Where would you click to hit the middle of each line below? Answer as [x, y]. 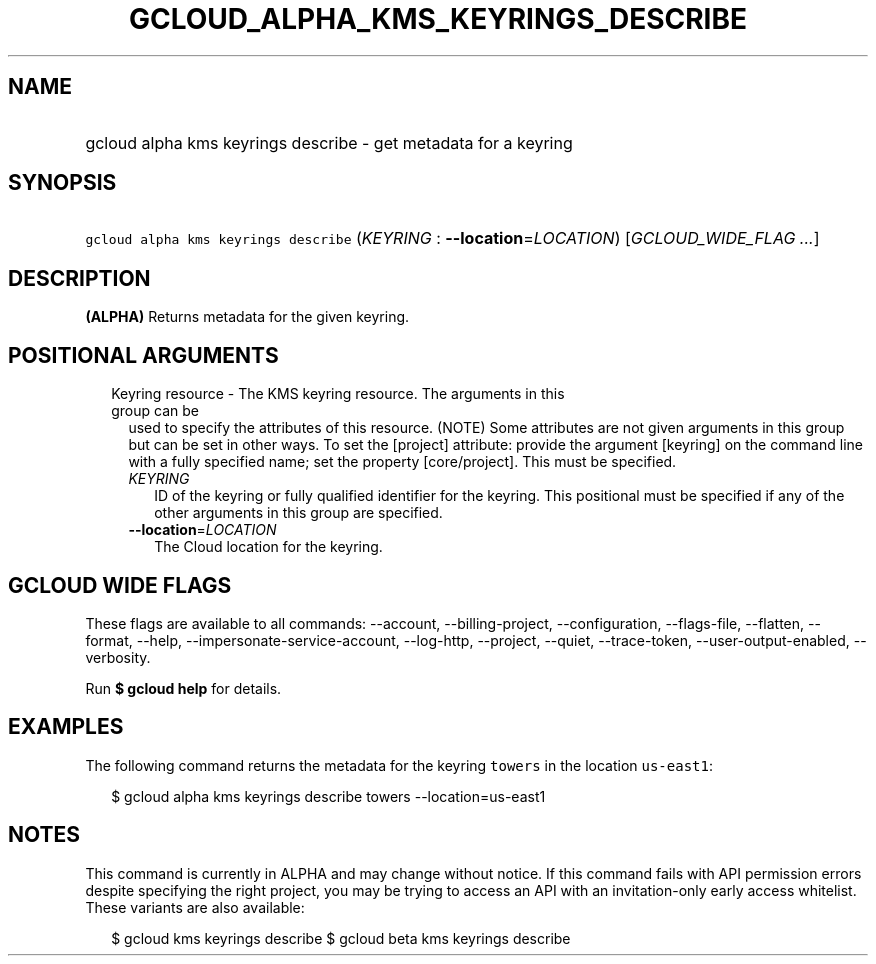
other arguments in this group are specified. [298, 513]
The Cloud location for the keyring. [268, 547]
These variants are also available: [195, 907]
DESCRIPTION [79, 278]
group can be [155, 411]
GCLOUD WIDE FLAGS [120, 585]
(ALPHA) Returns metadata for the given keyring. [247, 317]
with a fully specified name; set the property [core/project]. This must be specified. [402, 462]
